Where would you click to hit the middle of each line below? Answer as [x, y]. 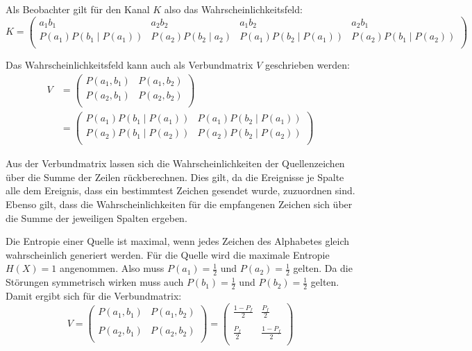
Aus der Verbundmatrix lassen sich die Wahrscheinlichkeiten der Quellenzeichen [175, 163]
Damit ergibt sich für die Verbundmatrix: [94, 296]
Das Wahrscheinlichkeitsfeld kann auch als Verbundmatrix [129, 65]
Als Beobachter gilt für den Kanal [78, 9]
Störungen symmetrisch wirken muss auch [95, 282]
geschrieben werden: [307, 65]
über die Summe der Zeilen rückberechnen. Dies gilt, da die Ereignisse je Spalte [175, 177]
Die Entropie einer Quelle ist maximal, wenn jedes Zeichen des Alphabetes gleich [178, 241]
